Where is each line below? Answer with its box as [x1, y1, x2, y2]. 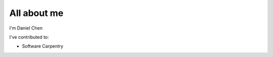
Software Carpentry [22, 43, 63, 49]
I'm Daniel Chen [9, 25, 43, 31]
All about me [9, 7, 64, 18]
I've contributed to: [9, 34, 49, 40]
